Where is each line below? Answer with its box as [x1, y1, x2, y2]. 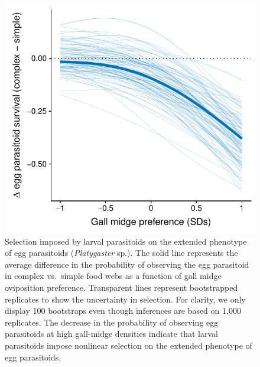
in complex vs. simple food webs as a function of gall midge [5, 269, 222, 282]
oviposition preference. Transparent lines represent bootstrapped [5, 281, 238, 293]
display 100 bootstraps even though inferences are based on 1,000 [5, 304, 241, 317]
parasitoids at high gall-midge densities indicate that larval [5, 327, 218, 340]
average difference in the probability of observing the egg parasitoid [5, 258, 249, 270]
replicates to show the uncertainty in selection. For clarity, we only [5, 293, 246, 305]
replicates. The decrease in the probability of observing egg [5, 316, 219, 328]
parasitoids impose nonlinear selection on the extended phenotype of [5, 339, 252, 351]
